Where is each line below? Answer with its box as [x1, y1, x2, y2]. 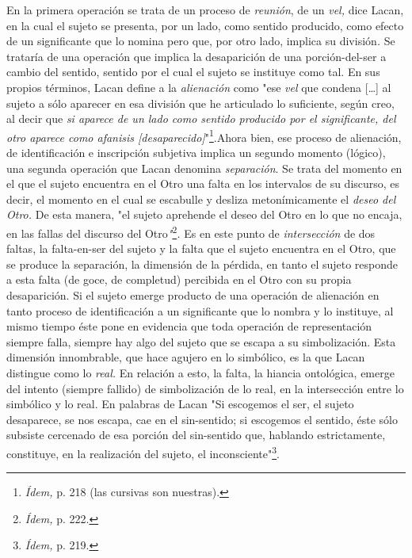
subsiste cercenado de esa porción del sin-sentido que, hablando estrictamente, [6, 426, 386, 443]
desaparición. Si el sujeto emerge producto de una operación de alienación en [6, 287, 380, 303]
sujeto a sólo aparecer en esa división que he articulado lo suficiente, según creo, [6, 94, 395, 111]
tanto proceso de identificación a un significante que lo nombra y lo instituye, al [6, 302, 394, 319]
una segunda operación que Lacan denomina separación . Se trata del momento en [6, 159, 402, 176]
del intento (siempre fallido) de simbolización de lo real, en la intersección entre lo [6, 380, 404, 396]
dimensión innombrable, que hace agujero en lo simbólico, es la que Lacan [6, 349, 365, 365]
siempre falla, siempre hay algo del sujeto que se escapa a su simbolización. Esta [6, 333, 396, 350]
